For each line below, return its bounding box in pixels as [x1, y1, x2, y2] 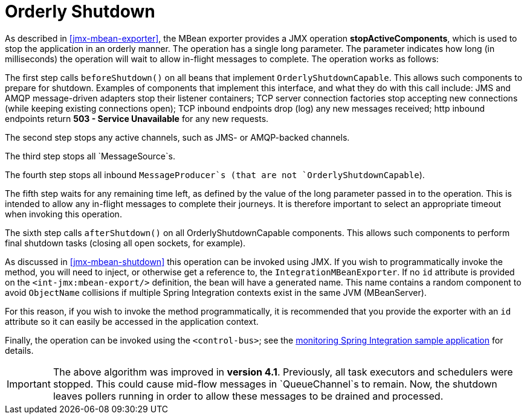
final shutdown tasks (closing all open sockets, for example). [5, 237, 246, 248]
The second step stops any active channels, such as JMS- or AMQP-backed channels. [5, 132, 350, 142]
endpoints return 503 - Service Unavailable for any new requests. [5, 113, 269, 124]
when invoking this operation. [5, 208, 122, 219]
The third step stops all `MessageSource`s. [5, 150, 175, 161]
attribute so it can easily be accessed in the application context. [5, 316, 259, 327]
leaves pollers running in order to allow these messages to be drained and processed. [53, 389, 444, 402]
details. [5, 345, 34, 356]
